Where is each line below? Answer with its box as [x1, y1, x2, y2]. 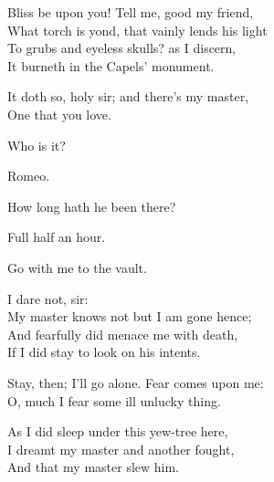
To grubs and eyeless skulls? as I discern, [7, 38, 237, 58]
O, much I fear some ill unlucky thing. [7, 391, 221, 410]
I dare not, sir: [7, 288, 89, 308]
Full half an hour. [7, 227, 106, 246]
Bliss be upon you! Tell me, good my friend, [7, 3, 254, 21]
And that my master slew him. [7, 457, 180, 477]
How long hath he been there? [7, 196, 176, 215]
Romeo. [7, 166, 50, 185]
